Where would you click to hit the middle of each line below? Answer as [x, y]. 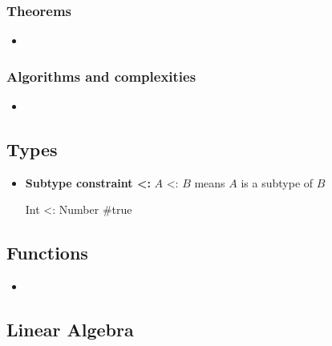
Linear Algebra [70, 330]
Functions [47, 253]
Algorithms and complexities [101, 76]
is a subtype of [277, 182]
